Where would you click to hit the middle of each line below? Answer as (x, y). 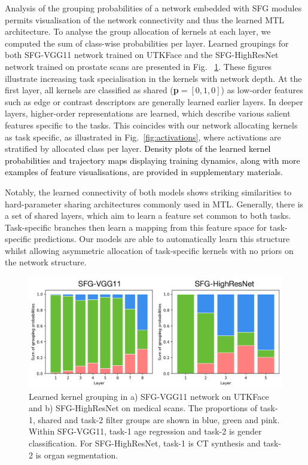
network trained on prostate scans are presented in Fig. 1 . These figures (138, 66)
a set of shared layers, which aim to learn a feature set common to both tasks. (148, 215)
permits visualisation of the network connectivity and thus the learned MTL (144, 19)
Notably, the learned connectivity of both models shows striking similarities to (148, 192)
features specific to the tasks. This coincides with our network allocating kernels (151, 125)
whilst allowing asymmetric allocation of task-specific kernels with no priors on (149, 250)
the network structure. (46, 262)
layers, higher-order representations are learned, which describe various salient (148, 113)
